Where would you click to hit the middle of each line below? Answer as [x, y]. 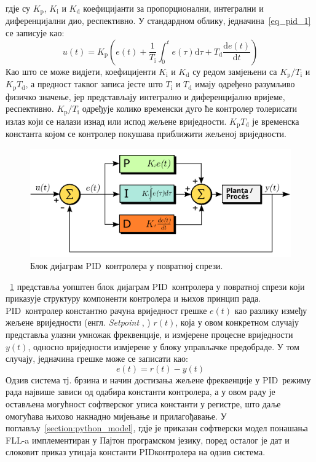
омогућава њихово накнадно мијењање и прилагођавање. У [116, 416]
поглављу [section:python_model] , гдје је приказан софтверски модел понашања [157, 428]
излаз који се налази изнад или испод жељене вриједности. [116, 121]
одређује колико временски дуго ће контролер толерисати [189, 108]
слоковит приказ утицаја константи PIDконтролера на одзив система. [136, 452]
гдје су [18, 8]
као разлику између [271, 310]
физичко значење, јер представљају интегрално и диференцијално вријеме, [145, 96]
